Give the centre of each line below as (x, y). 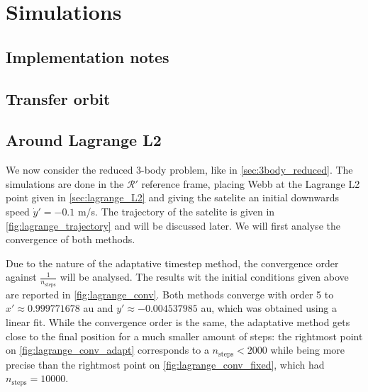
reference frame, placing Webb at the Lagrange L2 (251, 183)
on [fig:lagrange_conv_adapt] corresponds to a (107, 350)
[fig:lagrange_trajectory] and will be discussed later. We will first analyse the (173, 225)
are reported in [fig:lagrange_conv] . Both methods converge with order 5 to (170, 294)
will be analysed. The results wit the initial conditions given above (204, 277)
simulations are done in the (65, 183)
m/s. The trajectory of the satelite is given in (176, 211)
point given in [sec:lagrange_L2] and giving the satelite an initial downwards (172, 197)
